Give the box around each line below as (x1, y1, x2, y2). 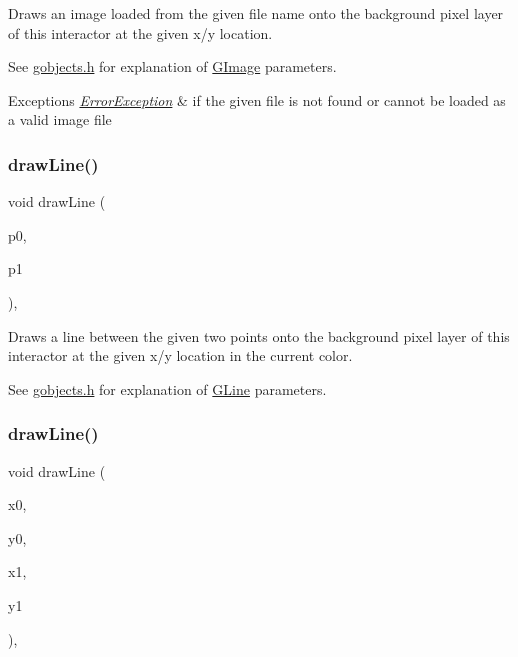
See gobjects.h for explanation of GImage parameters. (8, 56, 337, 77)
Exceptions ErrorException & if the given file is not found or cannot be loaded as (8, 89, 506, 110)
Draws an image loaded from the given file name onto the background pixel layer (8, 3, 504, 23)
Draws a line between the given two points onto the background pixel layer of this (8, 325, 510, 346)
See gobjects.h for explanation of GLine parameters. (8, 378, 327, 399)
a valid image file (8, 109, 112, 130)
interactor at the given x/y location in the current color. (8, 345, 353, 366)
